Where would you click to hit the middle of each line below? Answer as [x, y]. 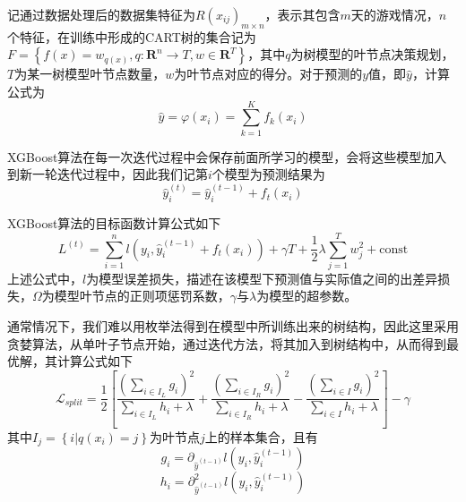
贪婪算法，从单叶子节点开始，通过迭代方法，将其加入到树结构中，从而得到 [227, 343]
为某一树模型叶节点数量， [90, 74]
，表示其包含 [302, 14]
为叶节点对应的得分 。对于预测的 [268, 74]
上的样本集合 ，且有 [261, 436]
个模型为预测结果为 [268, 174]
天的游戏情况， [395, 14]
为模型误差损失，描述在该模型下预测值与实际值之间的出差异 [262, 278]
